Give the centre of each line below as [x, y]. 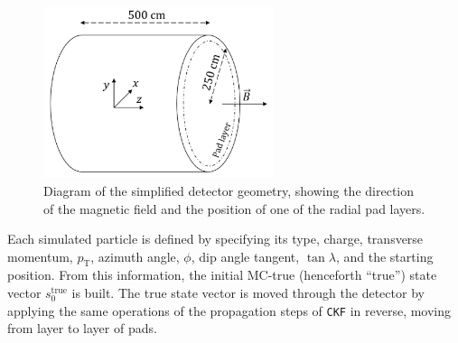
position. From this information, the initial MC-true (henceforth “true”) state [222, 275]
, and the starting [384, 256]
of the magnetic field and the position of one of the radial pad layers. [234, 208]
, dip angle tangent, [245, 256]
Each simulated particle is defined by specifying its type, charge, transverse [215, 239]
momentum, [40, 256]
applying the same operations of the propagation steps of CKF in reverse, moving [229, 310]
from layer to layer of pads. [82, 328]
